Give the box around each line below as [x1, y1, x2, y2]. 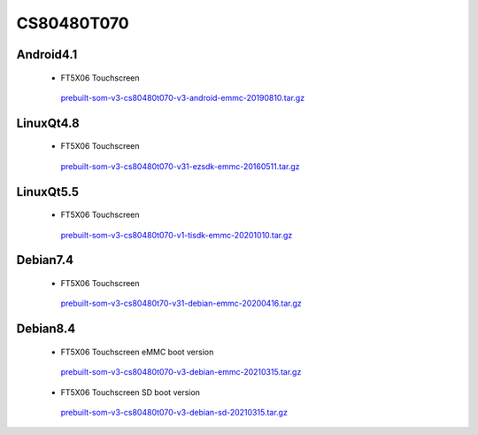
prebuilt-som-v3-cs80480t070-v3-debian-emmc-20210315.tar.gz [60, 367, 302, 377]
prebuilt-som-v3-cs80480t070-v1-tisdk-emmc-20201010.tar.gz [60, 229, 293, 240]
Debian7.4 [16, 252, 74, 268]
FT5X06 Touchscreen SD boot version [60, 386, 201, 398]
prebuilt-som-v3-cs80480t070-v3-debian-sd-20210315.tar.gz [60, 407, 288, 417]
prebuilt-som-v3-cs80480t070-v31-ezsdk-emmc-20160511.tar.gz [60, 160, 300, 172]
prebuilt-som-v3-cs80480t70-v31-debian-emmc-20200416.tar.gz [60, 298, 303, 309]
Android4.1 [16, 47, 78, 62]
